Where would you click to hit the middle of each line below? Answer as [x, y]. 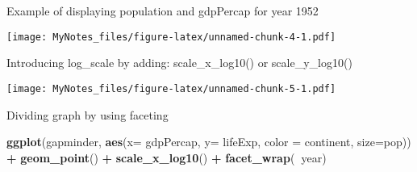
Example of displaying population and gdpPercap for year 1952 [163, 10]
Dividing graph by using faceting [88, 114]
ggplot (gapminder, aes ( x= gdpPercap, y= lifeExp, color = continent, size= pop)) [209, 142]
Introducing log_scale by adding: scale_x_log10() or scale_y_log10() [179, 63]
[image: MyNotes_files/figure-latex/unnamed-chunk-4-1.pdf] [171, 37]
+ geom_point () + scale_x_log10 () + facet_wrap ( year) [167, 157]
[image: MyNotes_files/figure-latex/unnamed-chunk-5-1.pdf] [171, 88]
